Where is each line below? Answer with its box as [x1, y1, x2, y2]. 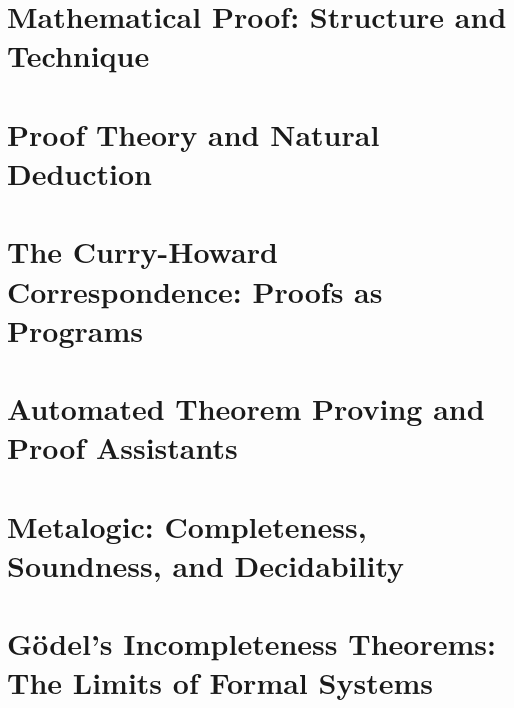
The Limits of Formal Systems [7, 662, 433, 703]
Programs [7, 309, 143, 350]
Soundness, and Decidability [7, 544, 405, 585]
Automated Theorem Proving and [7, 388, 485, 429]
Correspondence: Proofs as [7, 270, 383, 311]
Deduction [7, 152, 152, 193]
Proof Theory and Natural [7, 113, 380, 154]
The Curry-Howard [7, 231, 278, 272]
